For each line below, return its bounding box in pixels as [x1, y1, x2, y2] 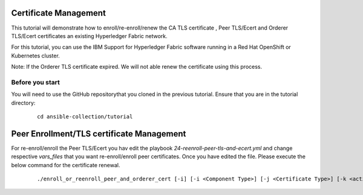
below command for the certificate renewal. [11, 161, 120, 168]
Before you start [11, 78, 60, 86]
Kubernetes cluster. [11, 52, 60, 59]
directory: [11, 99, 36, 106]
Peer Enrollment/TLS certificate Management [11, 129, 186, 139]
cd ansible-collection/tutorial [37, 113, 133, 120]
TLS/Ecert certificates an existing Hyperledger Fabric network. [11, 32, 168, 39]
